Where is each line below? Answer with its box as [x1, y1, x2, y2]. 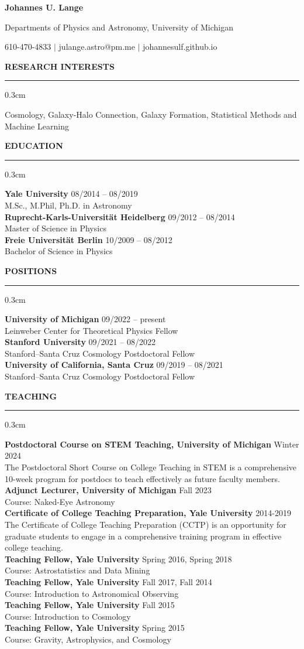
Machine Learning [5, 119, 69, 132]
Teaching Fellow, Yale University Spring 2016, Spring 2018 [5, 552, 232, 565]
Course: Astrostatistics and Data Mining [5, 564, 150, 576]
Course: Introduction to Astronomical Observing [5, 587, 179, 599]
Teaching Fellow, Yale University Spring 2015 [5, 621, 185, 634]
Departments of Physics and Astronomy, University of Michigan [5, 21, 233, 33]
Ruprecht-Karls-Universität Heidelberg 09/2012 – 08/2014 [5, 210, 235, 223]
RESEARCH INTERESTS [5, 60, 115, 72]
